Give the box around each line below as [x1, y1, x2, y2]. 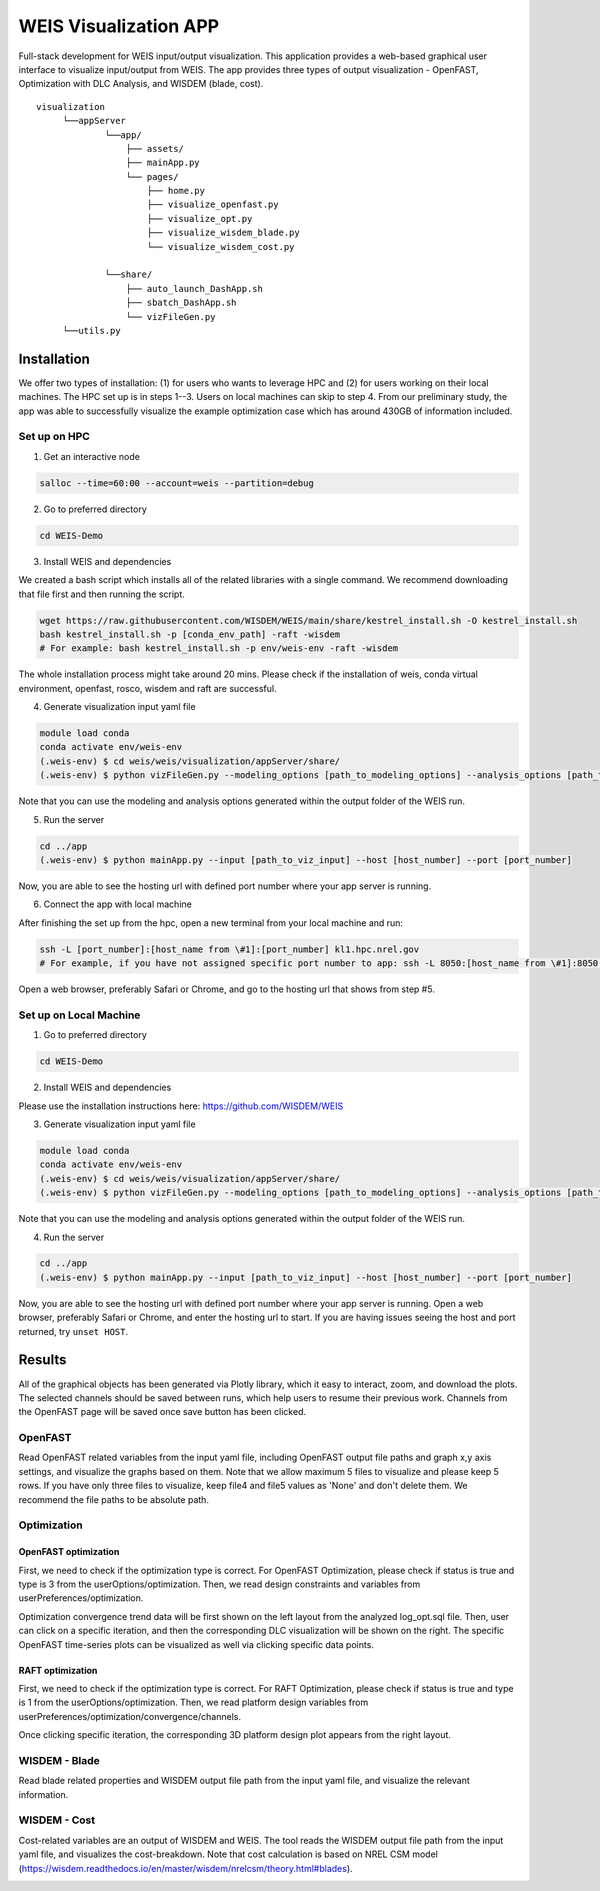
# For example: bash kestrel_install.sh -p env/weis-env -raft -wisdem [39, 643, 399, 654]
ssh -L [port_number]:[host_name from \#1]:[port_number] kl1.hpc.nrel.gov [39, 943, 420, 955]
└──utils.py [62, 325, 121, 336]
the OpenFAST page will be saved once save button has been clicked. [18, 1406, 307, 1418]
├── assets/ [125, 143, 185, 154]
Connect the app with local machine [43, 898, 192, 910]
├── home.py [146, 185, 205, 197]
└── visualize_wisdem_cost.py [146, 241, 295, 252]
